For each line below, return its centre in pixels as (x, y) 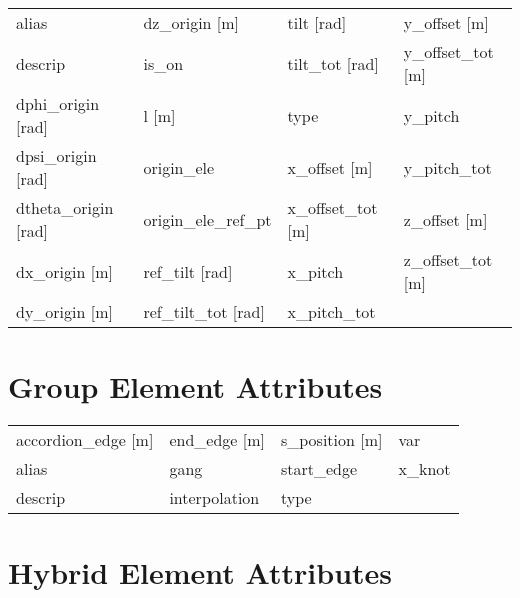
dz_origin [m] (191, 22)
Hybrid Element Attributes (200, 572)
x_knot (424, 469)
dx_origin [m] (64, 271)
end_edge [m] (217, 440)
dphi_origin (58, 103)
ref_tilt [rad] (188, 271)
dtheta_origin (65, 207)
